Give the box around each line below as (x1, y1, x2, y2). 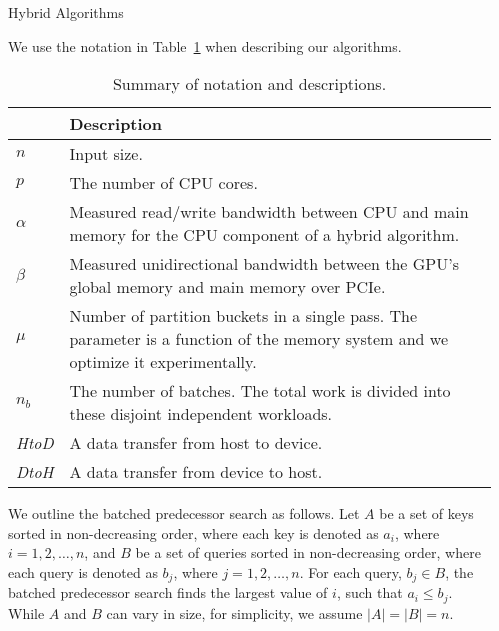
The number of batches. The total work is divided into (69, 379, 451, 403)
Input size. (69, 142, 143, 166)
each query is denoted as (8, 561, 158, 582)
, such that (336, 582, 403, 603)
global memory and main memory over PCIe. (69, 275, 386, 299)
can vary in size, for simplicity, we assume (106, 602, 363, 623)
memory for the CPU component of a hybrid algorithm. (69, 223, 460, 247)
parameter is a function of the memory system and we (69, 327, 449, 351)
